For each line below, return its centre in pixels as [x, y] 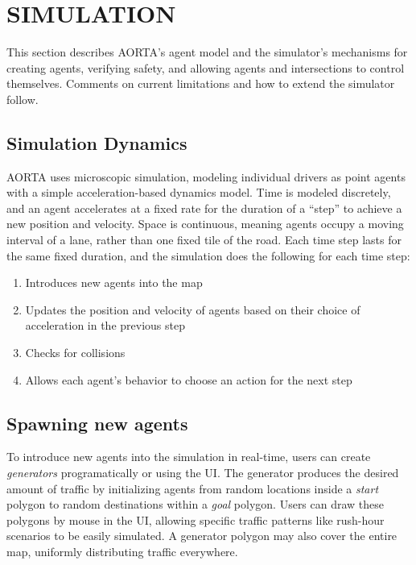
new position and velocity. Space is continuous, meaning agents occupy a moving [205, 224]
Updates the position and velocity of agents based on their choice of [193, 309]
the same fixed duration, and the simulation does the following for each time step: [208, 255]
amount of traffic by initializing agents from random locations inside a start [193, 488]
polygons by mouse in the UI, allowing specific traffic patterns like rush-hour [196, 519]
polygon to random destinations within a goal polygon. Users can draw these [196, 504]
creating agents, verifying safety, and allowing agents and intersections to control [206, 67]
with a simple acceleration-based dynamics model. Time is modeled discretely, [199, 192]
